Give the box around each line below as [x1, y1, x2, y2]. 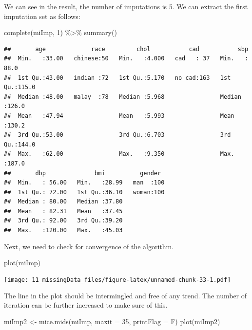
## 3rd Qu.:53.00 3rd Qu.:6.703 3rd [4, 131, 231, 139]
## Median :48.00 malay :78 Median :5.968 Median [4, 93, 241, 100]
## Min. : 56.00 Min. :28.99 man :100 [4, 179, 165, 186]
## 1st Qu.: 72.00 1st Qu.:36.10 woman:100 [4, 188, 165, 196]
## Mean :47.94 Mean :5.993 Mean [4, 112, 234, 119]
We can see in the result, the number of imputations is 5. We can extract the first [4, 1, 248, 11]
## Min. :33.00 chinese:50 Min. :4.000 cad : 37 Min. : [4, 55, 249, 62]
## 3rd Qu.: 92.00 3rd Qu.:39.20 [4, 217, 123, 224]
